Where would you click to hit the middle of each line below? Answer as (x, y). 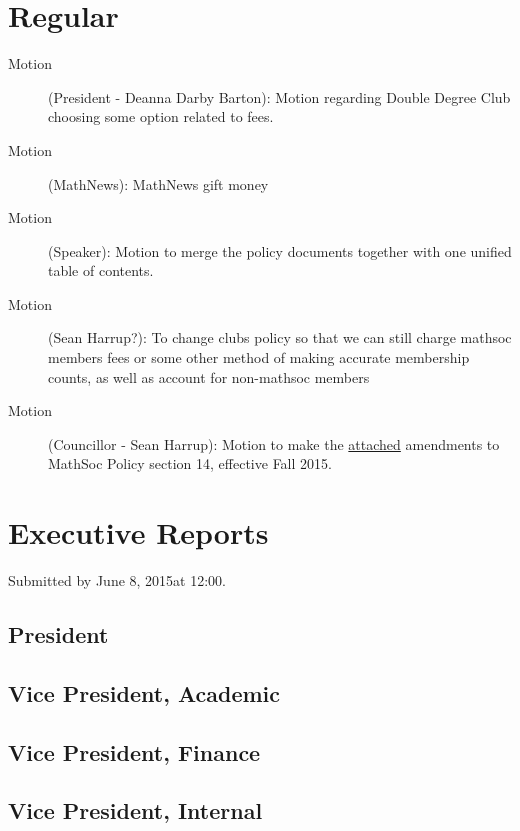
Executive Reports (138, 532)
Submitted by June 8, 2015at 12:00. (117, 580)
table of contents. (101, 270)
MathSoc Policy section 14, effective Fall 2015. (190, 463)
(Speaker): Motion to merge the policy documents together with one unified (280, 250)
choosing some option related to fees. (161, 116)
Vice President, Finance (134, 751)
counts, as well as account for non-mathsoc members (209, 376)
